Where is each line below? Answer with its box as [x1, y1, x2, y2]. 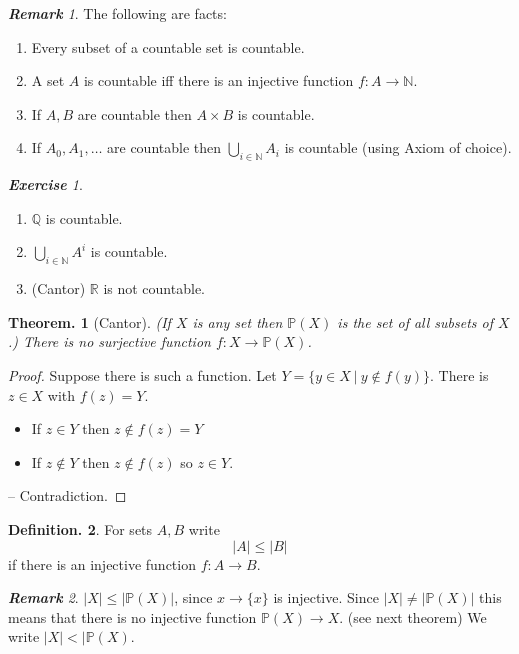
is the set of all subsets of [337, 311, 494, 332]
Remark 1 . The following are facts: [8, 3, 227, 23]
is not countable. [103, 278, 205, 299]
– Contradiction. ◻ [8, 485, 127, 506]
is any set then [192, 311, 283, 332]
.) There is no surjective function [8, 331, 211, 352]
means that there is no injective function [8, 606, 257, 627]
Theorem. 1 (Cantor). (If [8, 311, 171, 332]
